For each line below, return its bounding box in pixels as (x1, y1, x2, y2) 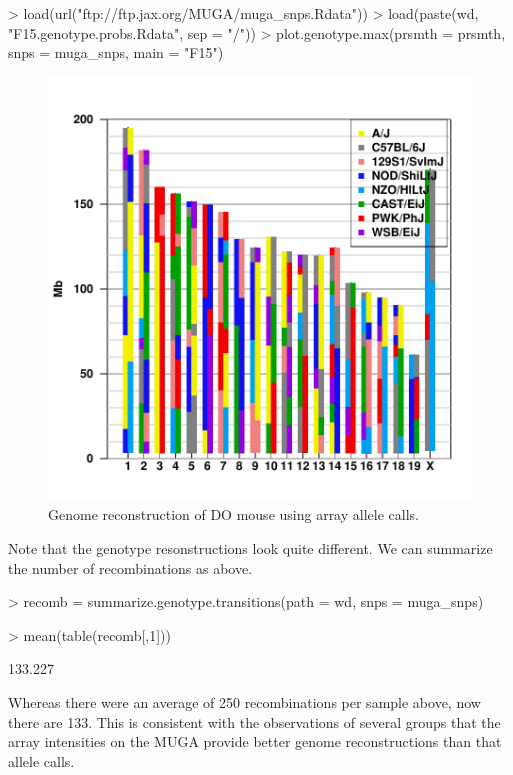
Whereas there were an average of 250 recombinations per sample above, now (8, 691, 481, 712)
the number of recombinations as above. (8, 557, 253, 578)
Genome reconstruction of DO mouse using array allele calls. (48, 504, 419, 525)
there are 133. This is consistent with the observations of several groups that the (8, 711, 501, 732)
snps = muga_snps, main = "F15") (8, 42, 224, 63)
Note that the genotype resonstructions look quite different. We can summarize (8, 537, 493, 558)
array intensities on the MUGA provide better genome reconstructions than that (8, 731, 502, 752)
